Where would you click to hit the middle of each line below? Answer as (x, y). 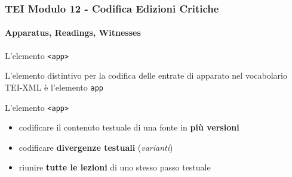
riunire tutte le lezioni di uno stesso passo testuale (115, 167)
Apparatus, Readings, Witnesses (73, 32)
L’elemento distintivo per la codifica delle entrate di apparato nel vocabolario (146, 75)
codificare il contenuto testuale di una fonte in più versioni (129, 127)
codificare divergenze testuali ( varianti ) (96, 147)
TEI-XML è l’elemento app (54, 87)
